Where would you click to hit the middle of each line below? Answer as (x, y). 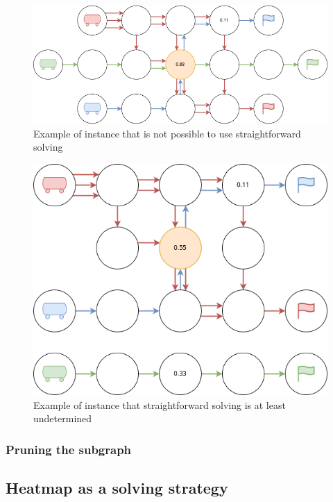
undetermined (63, 418)
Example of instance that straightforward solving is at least (160, 404)
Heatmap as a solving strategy (117, 487)
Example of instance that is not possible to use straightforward (167, 133)
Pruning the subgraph (69, 449)
